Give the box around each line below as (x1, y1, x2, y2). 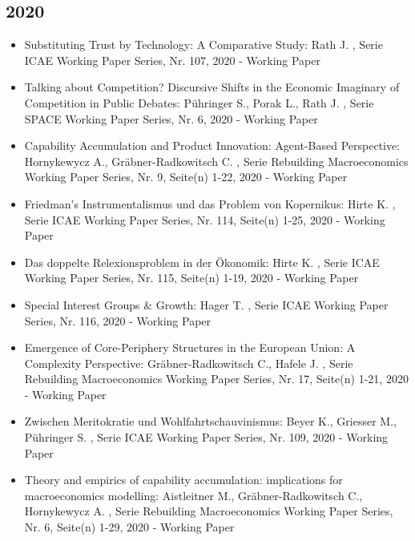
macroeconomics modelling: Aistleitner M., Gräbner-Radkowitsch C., (24, 486, 363, 503)
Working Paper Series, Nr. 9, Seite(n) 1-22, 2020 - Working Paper (24, 168, 348, 185)
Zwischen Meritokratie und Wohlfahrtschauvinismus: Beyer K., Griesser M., (24, 413, 397, 430)
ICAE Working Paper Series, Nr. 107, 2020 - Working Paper (24, 51, 321, 68)
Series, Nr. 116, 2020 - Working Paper (24, 312, 212, 329)
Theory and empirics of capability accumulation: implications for (24, 471, 343, 488)
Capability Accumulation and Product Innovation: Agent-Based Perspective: (24, 137, 401, 154)
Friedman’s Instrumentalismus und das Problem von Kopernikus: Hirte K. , (24, 195, 396, 212)
